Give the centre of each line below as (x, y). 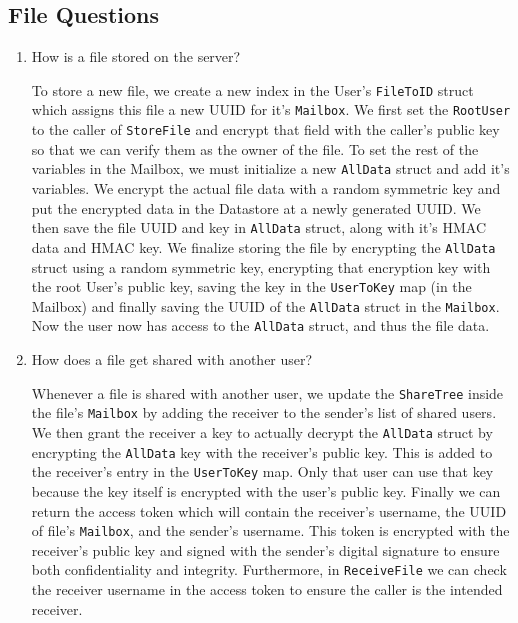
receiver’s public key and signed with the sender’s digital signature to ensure (265, 549)
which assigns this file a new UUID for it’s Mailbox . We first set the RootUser (271, 109)
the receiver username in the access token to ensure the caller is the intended (267, 589)
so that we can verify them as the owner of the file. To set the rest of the (255, 148)
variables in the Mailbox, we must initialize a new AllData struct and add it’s (270, 168)
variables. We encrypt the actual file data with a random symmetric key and (266, 188)
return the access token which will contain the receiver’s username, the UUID (269, 510)
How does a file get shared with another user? (172, 359)
